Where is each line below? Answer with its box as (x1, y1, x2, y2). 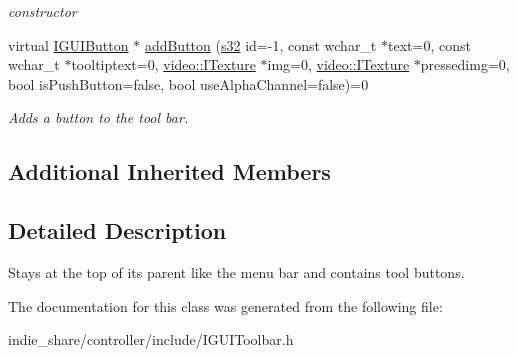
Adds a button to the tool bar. (8, 107, 189, 128)
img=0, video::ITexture (267, 54, 410, 75)
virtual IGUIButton (8, 34, 129, 55)
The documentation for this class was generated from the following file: (8, 295, 443, 316)
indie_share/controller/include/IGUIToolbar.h (8, 329, 294, 350)
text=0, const (387, 34, 471, 55)
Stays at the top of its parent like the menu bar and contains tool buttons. (8, 261, 465, 282)
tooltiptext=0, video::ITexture (71, 54, 256, 75)
